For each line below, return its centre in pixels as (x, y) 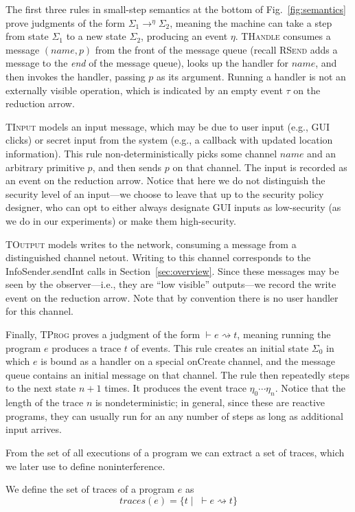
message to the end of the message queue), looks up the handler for (147, 63)
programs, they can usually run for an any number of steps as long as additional (174, 415)
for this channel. (39, 311)
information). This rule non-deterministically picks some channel (141, 153)
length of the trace (45, 402)
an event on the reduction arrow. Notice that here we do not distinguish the (165, 180)
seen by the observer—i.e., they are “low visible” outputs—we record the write (171, 284)
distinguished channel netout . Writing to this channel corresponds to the (158, 257)
